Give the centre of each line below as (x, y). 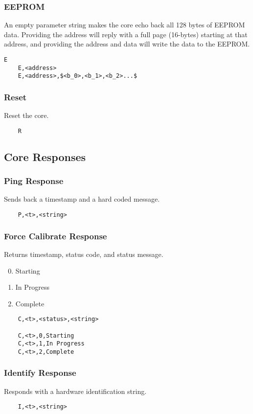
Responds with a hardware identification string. (75, 391)
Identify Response (40, 373)
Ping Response (34, 181)
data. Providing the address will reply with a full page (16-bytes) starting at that (126, 34)
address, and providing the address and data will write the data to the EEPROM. (127, 44)
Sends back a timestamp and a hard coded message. (82, 199)
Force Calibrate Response (56, 236)
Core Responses (45, 156)
